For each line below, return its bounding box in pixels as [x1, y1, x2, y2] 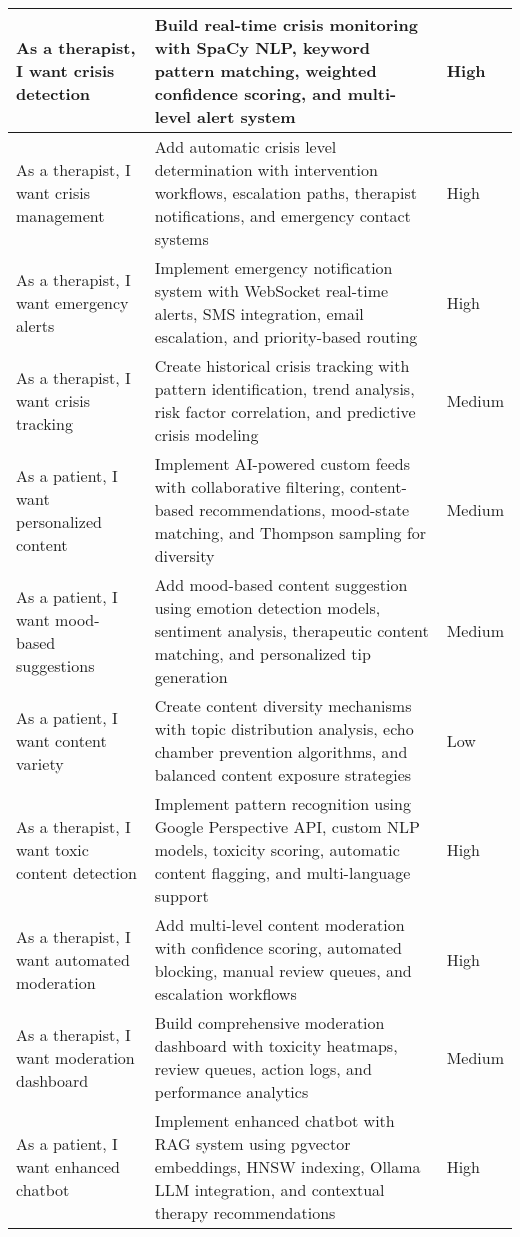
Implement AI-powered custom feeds [154, 452, 410, 475]
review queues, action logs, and [154, 1057, 372, 1080]
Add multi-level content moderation [154, 913, 405, 936]
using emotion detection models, [154, 596, 381, 619]
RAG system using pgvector [154, 1132, 351, 1155]
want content [16, 728, 107, 752]
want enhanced [16, 1155, 121, 1178]
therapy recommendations [154, 1201, 336, 1224]
